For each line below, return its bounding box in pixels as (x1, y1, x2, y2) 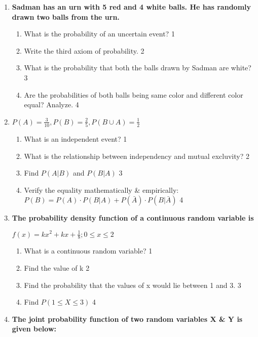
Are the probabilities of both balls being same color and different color (24, 89, 243, 100)
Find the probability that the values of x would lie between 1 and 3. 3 (24, 279, 241, 290)
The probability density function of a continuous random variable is (12, 213, 254, 223)
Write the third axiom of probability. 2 (24, 45, 144, 56)
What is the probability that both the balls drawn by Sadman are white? (24, 62, 251, 73)
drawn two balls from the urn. (12, 11, 120, 22)
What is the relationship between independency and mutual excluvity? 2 (24, 150, 249, 161)
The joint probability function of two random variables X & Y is (12, 313, 243, 324)
